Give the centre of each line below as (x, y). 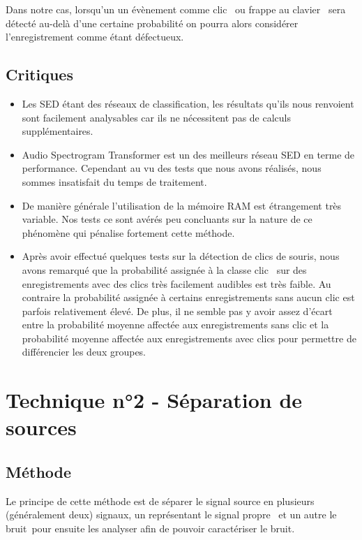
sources (41, 427)
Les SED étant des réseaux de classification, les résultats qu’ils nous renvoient (188, 103)
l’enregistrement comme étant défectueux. (95, 37)
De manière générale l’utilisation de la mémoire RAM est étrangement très (182, 205)
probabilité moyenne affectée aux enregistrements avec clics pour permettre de (189, 338)
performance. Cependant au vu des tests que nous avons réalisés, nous (172, 168)
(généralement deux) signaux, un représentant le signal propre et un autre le (171, 515)
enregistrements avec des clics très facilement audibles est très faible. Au (176, 283)
